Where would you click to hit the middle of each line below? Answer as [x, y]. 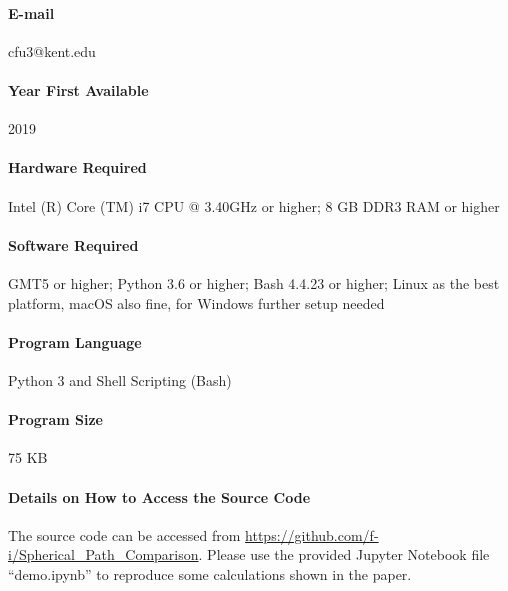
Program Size [55, 419]
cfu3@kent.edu [52, 50]
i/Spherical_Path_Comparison [103, 554]
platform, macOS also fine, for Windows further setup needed [196, 302]
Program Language [75, 341]
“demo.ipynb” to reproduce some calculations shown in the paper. [210, 573]
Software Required [73, 244]
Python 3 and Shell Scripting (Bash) [120, 379]
